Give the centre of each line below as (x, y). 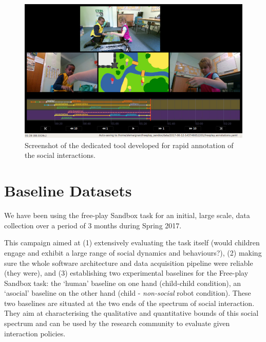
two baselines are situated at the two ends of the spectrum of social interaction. (129, 303)
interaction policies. (35, 333)
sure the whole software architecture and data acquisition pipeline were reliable (129, 263)
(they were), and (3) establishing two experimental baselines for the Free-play (126, 273)
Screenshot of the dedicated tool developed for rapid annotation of (129, 145)
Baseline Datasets (68, 191)
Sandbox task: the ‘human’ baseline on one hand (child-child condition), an (123, 283)
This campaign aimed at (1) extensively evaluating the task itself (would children (132, 242)
